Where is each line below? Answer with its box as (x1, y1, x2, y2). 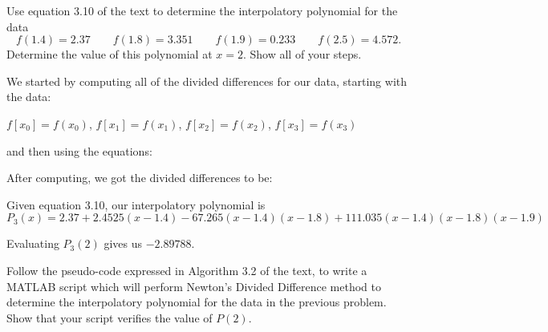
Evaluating (6, 235, 59, 252)
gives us (104, 235, 143, 252)
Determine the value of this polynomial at (6, 46, 213, 63)
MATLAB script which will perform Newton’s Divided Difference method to (6, 277, 381, 294)
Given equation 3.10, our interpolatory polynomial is (6, 196, 266, 213)
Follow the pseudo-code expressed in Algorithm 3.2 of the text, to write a (6, 261, 367, 278)
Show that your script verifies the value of (6, 309, 213, 326)
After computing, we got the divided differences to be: (6, 169, 273, 186)
